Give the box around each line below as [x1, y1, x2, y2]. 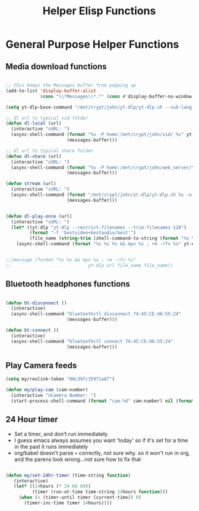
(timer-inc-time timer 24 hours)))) [24, 500, 112, 506]
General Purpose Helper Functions [5, 38, 179, 51]
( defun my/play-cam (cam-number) [5, 387, 89, 393]
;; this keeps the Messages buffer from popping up [5, 82, 136, 88]
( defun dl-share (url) [5, 153, 62, 159]
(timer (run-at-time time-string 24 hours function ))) [31, 489, 168, 495]
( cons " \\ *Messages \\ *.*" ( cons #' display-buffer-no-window [40, 94, 192, 99]
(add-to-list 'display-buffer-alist [5, 88, 96, 94]
